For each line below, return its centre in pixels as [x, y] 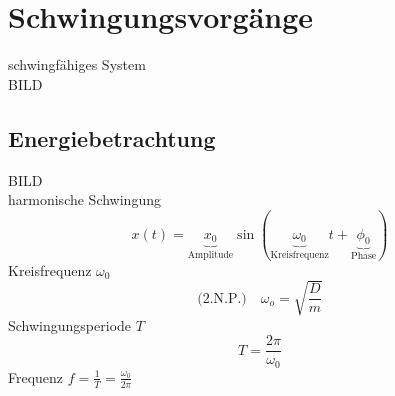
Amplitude [210, 254]
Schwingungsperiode [70, 324]
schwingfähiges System [77, 64]
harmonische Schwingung [84, 199]
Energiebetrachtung [112, 137]
